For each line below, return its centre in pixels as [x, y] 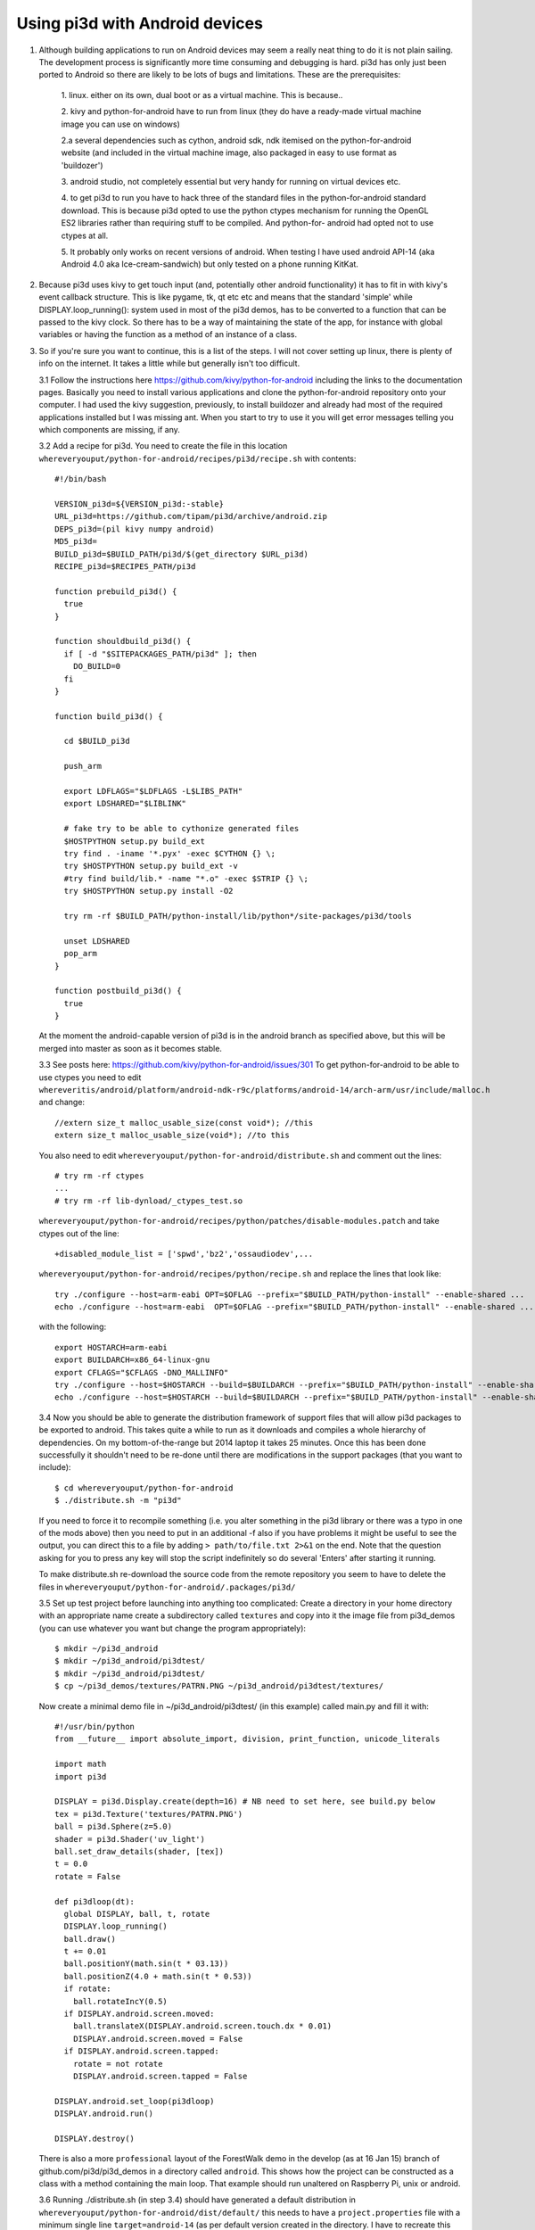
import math [81, 1764]
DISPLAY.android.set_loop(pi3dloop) [135, 2101]
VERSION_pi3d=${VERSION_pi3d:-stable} [140, 504]
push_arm [83, 766]
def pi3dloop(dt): [95, 1901]
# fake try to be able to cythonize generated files [181, 829]
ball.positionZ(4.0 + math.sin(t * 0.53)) [158, 1976]
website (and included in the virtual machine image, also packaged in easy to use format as [229, 153]
